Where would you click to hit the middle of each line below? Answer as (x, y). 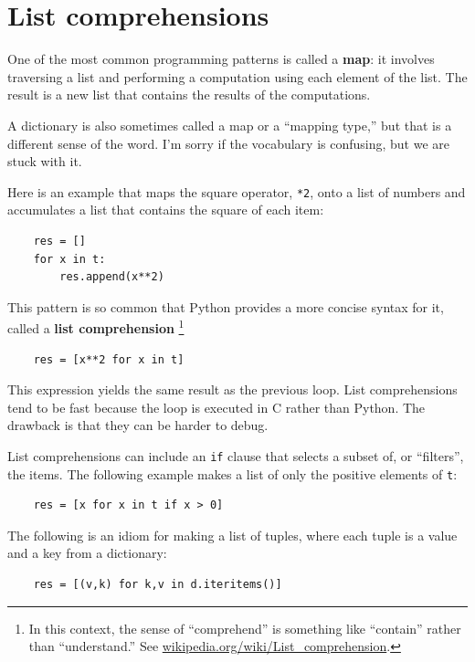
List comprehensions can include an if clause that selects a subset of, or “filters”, (236, 455)
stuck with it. (45, 161)
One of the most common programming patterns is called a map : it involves (221, 59)
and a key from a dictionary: (87, 553)
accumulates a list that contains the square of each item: (166, 210)
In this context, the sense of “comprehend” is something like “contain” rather (245, 628)
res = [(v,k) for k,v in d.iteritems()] (158, 585)
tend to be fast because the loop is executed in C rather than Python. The (216, 407)
